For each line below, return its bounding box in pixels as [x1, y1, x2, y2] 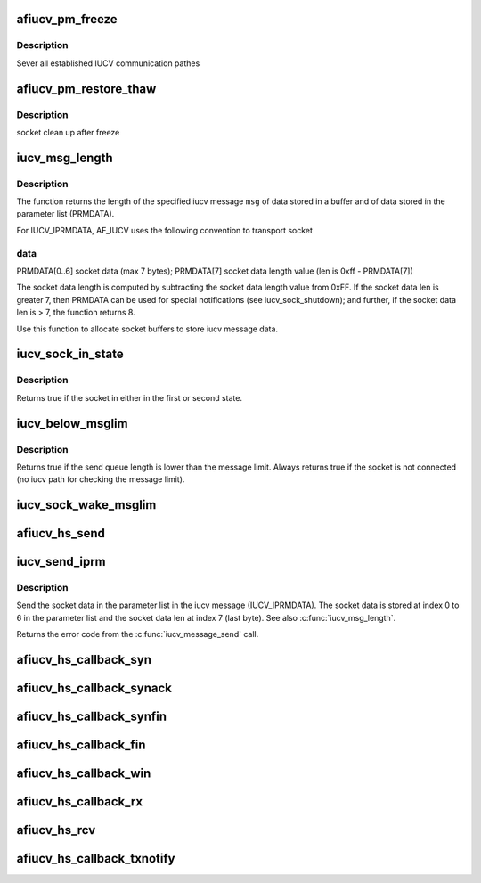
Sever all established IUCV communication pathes [16, 58, 200, 69]
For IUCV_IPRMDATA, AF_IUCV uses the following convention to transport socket [16, 225, 314, 235]
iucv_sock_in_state [16, 347, 124, 362]
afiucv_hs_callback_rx [16, 794, 143, 810]
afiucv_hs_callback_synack [16, 681, 173, 696]
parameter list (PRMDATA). [16, 208, 115, 219]
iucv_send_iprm [16, 554, 106, 569]
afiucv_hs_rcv [16, 822, 96, 838]
